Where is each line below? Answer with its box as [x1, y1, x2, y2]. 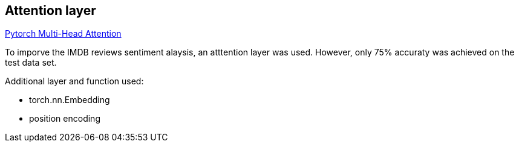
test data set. [5, 57, 57, 68]
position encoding [29, 113, 100, 124]
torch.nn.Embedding [29, 95, 110, 105]
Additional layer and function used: [5, 76, 144, 87]
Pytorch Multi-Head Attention [5, 28, 122, 39]
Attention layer [5, 3, 96, 18]
